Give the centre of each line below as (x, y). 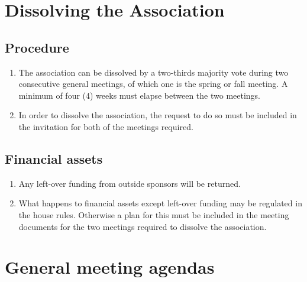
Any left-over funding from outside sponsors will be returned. (130, 183)
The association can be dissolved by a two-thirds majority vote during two (153, 72)
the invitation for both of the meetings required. (106, 126)
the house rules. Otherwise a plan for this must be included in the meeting (154, 214)
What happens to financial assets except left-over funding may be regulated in (160, 203)
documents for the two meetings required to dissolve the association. (143, 226)
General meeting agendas (110, 267)
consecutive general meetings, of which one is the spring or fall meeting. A (153, 84)
